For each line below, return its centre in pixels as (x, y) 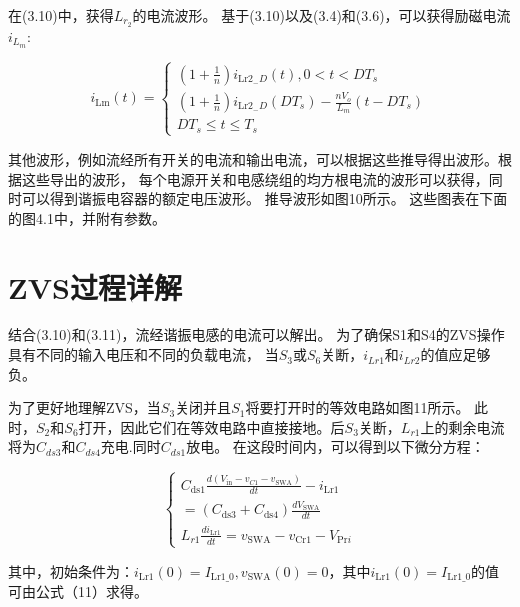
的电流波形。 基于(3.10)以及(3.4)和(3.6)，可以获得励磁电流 (321, 15)
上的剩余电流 (462, 426)
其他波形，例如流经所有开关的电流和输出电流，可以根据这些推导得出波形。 (253, 158)
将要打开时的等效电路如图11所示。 (357, 407)
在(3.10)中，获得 (61, 15)
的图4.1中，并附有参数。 (87, 217)
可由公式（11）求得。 (78, 591)
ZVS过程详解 (95, 286)
